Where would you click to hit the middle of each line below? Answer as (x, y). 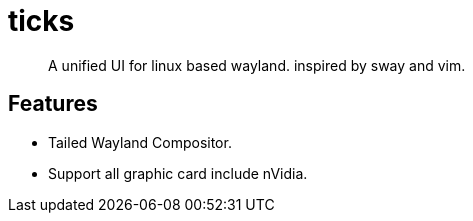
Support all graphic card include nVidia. (178, 173)
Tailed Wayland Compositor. (140, 142)
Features (53, 104)
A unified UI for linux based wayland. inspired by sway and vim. (257, 65)
